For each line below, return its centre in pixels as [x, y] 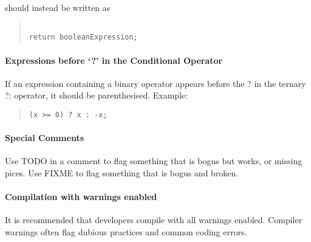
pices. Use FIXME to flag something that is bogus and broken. [122, 172]
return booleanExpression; [83, 37]
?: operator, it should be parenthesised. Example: [97, 95]
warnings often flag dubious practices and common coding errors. [126, 231]
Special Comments [44, 138]
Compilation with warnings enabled [81, 197]
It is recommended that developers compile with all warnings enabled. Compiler [154, 220]
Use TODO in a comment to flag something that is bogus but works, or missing [154, 161]
